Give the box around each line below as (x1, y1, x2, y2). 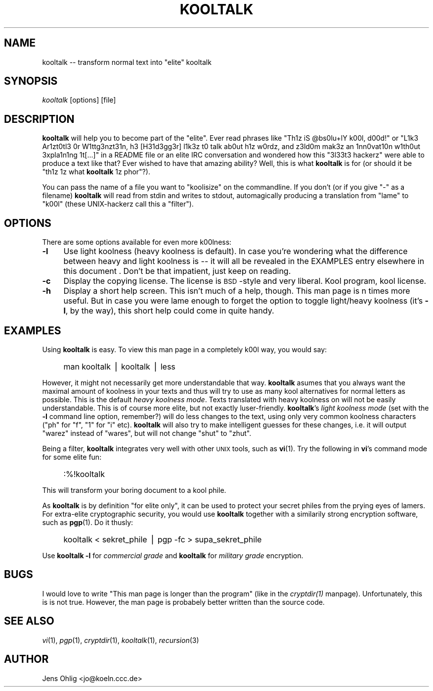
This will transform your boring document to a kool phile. (42, 485, 226, 494)
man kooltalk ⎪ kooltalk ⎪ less (63, 361, 175, 372)
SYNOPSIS (4, 75, 58, 88)
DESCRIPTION (4, 112, 75, 125)
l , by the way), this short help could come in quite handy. (63, 306, 274, 316)
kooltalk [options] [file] (42, 96, 116, 105)
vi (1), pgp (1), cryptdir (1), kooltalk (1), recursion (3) (42, 636, 199, 644)
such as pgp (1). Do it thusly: (42, 518, 133, 527)
